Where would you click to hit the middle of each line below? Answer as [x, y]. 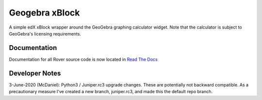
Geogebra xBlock [44, 13]
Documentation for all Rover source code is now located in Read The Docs [83, 59]
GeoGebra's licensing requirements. [45, 33]
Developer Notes [35, 73]
